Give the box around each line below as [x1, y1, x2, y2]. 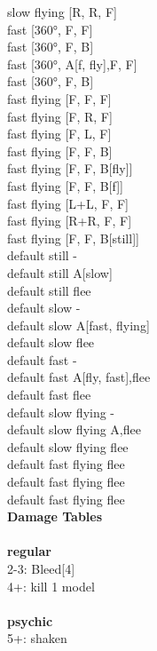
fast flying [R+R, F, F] [7, 211, 132, 230]
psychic [7, 611, 53, 630]
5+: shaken [7, 629, 67, 647]
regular [7, 542, 51, 560]
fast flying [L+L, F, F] [7, 194, 129, 212]
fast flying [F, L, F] [7, 124, 112, 143]
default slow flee [7, 333, 95, 352]
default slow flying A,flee [7, 420, 141, 439]
